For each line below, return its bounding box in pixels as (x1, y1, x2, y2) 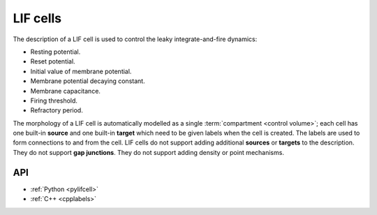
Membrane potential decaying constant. (30, 77, 146, 85)
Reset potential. (30, 57, 76, 66)
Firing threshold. (30, 96, 78, 105)
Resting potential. (30, 47, 81, 56)
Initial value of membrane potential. (30, 67, 132, 75)
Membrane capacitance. (30, 87, 101, 95)
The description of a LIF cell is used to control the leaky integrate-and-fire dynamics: (13, 35, 258, 43)
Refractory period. (30, 106, 83, 114)
